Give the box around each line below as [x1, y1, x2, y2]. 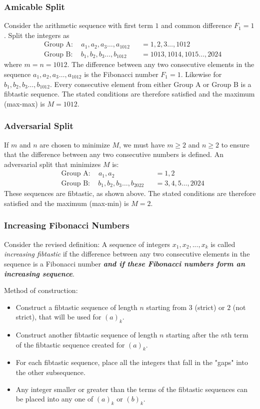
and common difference [161, 20, 232, 30]
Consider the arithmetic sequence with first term [4, 20, 153, 30]
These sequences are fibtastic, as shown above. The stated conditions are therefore [4, 188, 256, 198]
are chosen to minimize [39, 139, 110, 149]
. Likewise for [180, 68, 222, 79]
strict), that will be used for [15, 311, 101, 322]
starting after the [166, 329, 218, 340]
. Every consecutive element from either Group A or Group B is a [49, 78, 251, 89]
